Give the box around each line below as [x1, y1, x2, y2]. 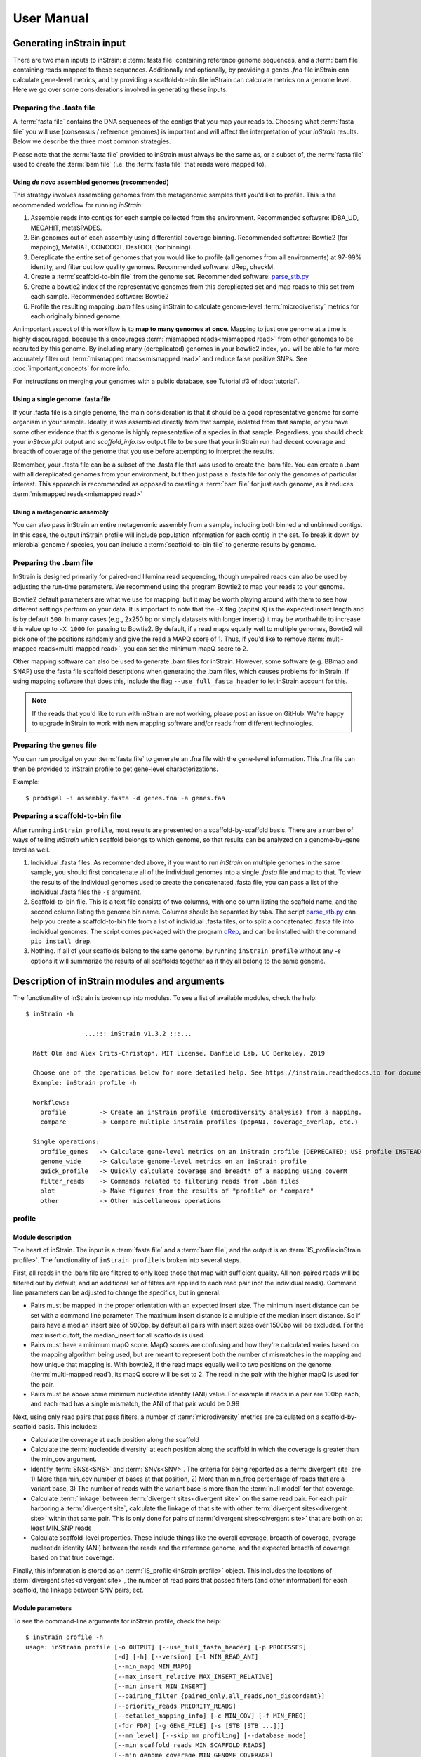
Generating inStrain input [13, 37, 126, 49]
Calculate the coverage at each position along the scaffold [30, 1435, 199, 1444]
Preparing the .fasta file [13, 103, 95, 112]
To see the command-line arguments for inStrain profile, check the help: [13, 1616, 222, 1625]
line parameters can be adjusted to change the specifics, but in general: [13, 1288, 221, 1297]
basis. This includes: [38, 1422, 98, 1431]
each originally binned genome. [30, 312, 122, 320]
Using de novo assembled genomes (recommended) [13, 178, 170, 186]
